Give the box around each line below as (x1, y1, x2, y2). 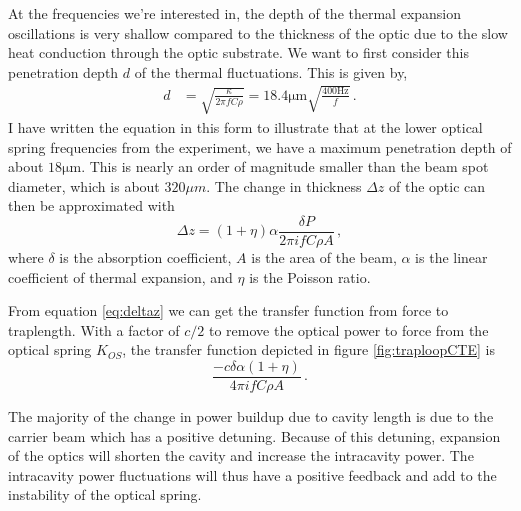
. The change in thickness (206, 175, 362, 196)
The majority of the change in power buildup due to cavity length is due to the (8, 406, 494, 427)
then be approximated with (8, 195, 175, 216)
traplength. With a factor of (8, 319, 180, 340)
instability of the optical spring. (8, 484, 202, 505)
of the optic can (389, 175, 486, 196)
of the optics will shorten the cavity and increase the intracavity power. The (8, 445, 474, 466)
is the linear (415, 246, 488, 267)
